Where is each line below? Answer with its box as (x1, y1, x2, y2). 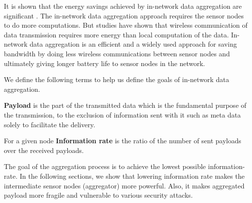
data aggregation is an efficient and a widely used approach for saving (30, 39, 237, 49)
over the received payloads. (4, 145, 84, 155)
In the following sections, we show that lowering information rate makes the (19, 170, 245, 181)
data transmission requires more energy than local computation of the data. (4, 29, 229, 39)
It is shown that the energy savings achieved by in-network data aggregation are (4, 1, 242, 11)
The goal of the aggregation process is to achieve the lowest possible (4, 161, 206, 171)
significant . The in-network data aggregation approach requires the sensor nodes (4, 10, 244, 20)
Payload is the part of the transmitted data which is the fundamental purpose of (4, 100, 247, 110)
